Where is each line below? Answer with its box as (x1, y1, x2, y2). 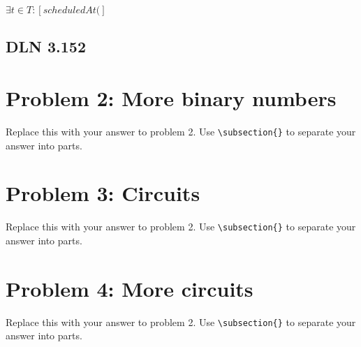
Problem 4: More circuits (6, 274, 253, 302)
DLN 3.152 (6, 36, 86, 57)
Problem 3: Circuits (6, 179, 200, 207)
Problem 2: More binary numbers (6, 83, 337, 112)
